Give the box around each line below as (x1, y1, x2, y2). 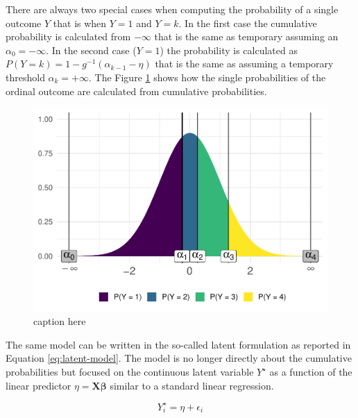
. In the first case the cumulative (178, 15, 317, 30)
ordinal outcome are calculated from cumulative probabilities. (6, 83, 267, 98)
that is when (53, 15, 107, 30)
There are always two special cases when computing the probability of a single (6, 2, 339, 16)
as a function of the (269, 365, 352, 379)
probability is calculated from (6, 29, 131, 44)
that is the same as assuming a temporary (155, 56, 334, 71)
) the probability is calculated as (160, 42, 298, 57)
